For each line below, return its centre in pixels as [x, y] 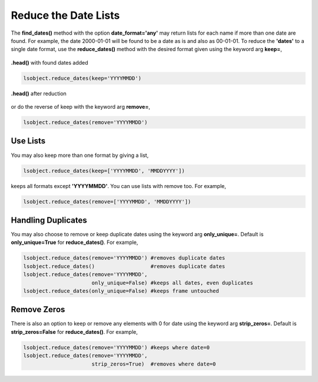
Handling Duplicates [49, 220]
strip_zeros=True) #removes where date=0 [154, 364]
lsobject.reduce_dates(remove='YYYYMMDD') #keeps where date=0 [117, 347]
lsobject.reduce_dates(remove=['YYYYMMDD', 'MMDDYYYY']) [107, 202]
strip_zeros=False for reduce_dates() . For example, [74, 331]
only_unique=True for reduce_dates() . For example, [74, 242]
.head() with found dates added [49, 62]
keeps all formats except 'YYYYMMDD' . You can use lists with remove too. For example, [119, 186]
